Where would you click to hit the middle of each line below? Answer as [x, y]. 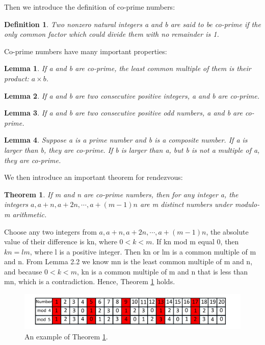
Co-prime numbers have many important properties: [86, 51]
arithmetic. [30, 214]
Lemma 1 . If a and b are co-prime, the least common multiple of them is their [128, 68]
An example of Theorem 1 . [66, 336]
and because [23, 271]
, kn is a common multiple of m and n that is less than [162, 271]
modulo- [247, 204]
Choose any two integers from [50, 231]
